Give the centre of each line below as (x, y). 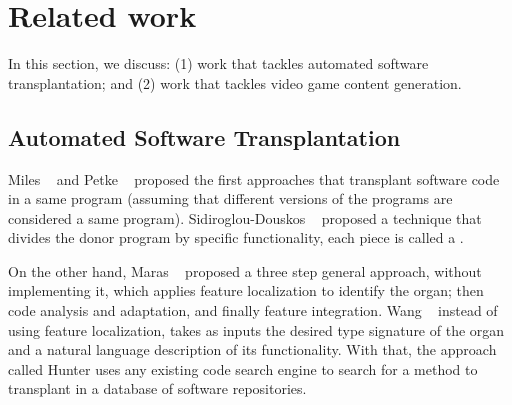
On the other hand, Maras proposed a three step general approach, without (245, 270)
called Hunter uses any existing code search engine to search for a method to (243, 368)
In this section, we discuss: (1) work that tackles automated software (218, 63)
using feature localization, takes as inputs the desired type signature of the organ (256, 329)
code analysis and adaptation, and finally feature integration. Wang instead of (253, 310)
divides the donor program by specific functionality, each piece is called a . (236, 237)
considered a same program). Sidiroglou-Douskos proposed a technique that (245, 217)
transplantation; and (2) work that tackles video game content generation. (235, 82)
